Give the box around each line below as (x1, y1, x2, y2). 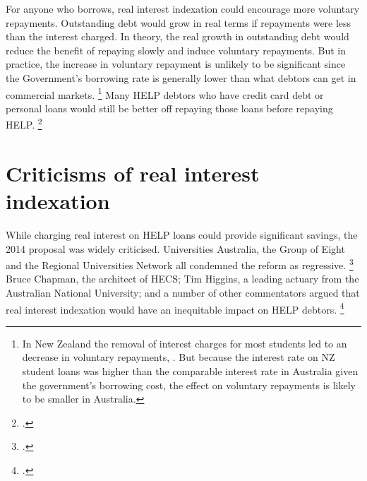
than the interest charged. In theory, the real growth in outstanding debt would (6, 29, 349, 44)
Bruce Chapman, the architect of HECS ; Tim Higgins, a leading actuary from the (6, 271, 359, 286)
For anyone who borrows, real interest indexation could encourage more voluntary (6, 1, 360, 16)
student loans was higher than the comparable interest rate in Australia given (22, 364, 359, 379)
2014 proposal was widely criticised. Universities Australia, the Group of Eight (6, 241, 345, 256)
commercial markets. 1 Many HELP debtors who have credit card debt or (6, 85, 324, 102)
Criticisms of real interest (6, 158, 260, 187)
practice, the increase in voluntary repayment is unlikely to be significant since (6, 57, 346, 71)
